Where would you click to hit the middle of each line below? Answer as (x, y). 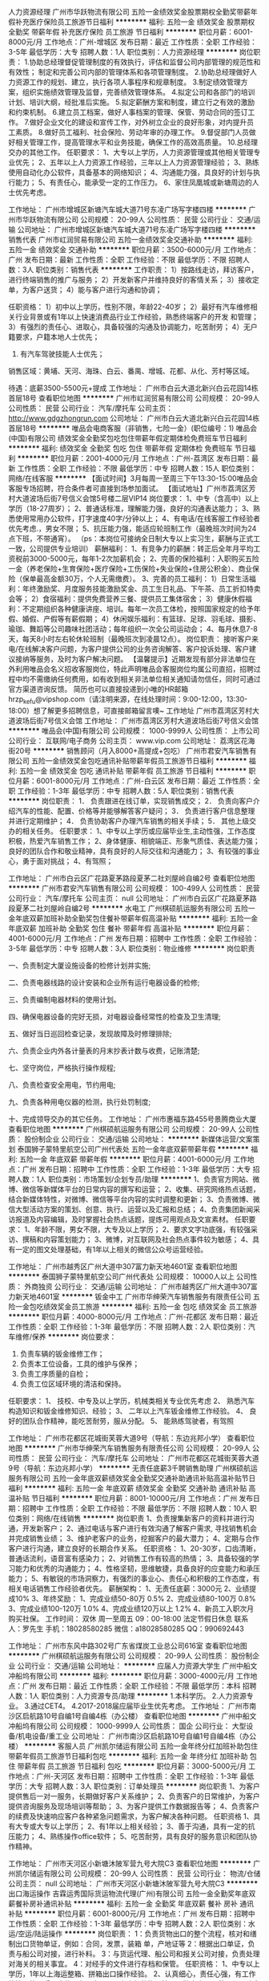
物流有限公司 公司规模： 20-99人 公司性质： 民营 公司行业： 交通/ (145, 220)
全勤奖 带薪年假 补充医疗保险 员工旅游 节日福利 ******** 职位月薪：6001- (131, 32)
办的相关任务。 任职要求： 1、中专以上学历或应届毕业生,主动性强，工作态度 (132, 831)
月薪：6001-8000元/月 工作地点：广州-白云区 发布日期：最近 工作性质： (134, 780)
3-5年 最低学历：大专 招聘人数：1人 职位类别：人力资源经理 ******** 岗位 (131, 52)
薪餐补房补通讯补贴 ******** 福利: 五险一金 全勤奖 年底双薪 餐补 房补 (123, 1903)
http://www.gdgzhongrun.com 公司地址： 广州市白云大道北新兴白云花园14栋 (134, 418)
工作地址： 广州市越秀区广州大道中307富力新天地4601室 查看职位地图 (123, 1266)
